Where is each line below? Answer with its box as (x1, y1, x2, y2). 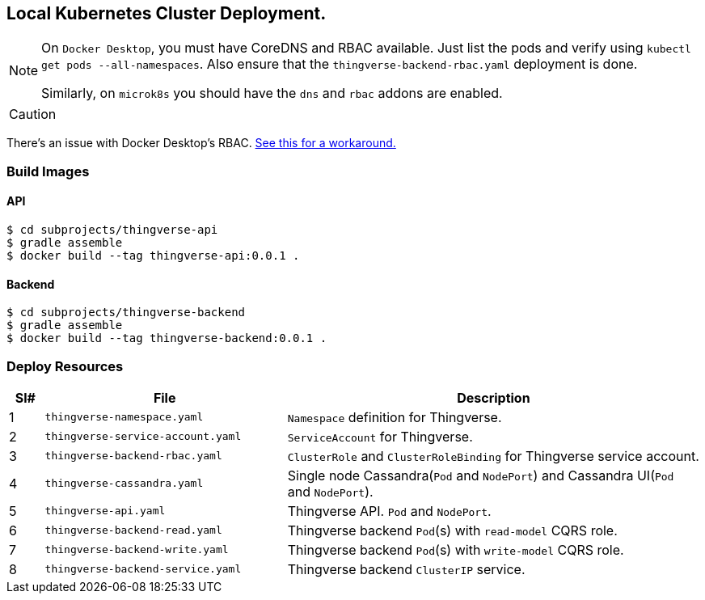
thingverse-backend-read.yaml (44, 524, 222, 537)
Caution (9, 106, 57, 123)
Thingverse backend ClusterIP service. (287, 560, 526, 577)
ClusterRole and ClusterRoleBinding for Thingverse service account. (287, 447, 699, 464)
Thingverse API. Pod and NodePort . (287, 502, 492, 519)
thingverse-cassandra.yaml (44, 477, 204, 490)
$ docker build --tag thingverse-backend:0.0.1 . (6, 332, 327, 345)
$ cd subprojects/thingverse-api (6, 223, 218, 237)
